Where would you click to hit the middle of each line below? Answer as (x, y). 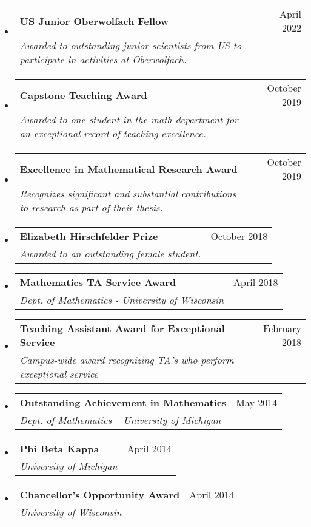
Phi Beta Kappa (59, 448)
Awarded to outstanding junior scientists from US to (131, 45)
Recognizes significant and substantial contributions (128, 193)
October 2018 (239, 236)
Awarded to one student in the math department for (129, 119)
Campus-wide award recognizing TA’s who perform (127, 360)
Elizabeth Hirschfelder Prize (89, 236)
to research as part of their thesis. (91, 207)
